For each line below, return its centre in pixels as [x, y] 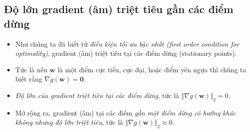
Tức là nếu [31, 69]
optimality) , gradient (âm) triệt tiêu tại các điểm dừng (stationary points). [126, 53]
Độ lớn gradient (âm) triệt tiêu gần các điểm [119, 9]
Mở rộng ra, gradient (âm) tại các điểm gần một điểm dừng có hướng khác [126, 112]
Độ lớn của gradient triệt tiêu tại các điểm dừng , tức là [97, 95]
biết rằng [29, 79]
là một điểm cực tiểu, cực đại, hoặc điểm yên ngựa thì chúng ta [152, 69]
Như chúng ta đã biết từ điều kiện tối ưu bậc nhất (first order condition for [127, 43]
